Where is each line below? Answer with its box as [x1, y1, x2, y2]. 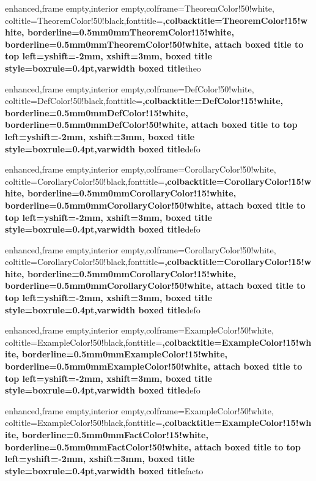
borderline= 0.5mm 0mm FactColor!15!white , [21, 428, 208, 441]
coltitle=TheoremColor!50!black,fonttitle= [5, 13, 163, 26]
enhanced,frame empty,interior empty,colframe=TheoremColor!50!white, [5, 2, 274, 14]
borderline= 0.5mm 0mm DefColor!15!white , [5, 106, 188, 119]
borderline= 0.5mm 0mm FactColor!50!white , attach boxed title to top [5, 440, 301, 453]
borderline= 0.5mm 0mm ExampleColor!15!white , [21, 348, 228, 360]
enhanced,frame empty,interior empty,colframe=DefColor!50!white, [5, 82, 254, 95]
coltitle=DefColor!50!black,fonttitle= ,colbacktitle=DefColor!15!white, [5, 94, 284, 107]
